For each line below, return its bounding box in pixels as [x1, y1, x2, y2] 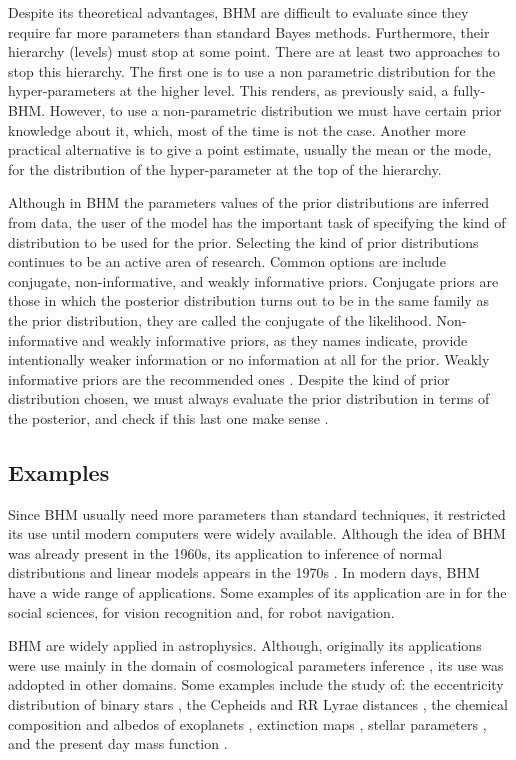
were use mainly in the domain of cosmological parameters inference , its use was [8, 654, 504, 675]
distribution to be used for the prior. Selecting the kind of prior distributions [8, 231, 479, 252]
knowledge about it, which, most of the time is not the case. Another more [8, 119, 466, 140]
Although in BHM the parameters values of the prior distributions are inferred [8, 192, 490, 213]
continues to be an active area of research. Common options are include [8, 251, 446, 272]
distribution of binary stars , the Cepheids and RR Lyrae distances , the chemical [8, 694, 508, 715]
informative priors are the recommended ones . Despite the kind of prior [8, 368, 450, 389]
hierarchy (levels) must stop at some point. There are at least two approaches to [8, 41, 500, 62]
